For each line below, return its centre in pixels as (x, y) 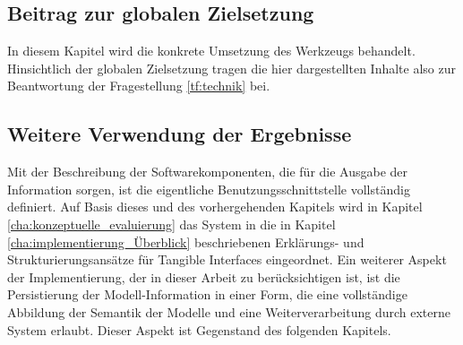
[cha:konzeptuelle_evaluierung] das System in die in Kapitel (171, 224)
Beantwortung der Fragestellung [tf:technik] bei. (139, 86)
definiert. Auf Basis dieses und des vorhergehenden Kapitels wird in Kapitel (215, 207)
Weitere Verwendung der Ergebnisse (180, 134)
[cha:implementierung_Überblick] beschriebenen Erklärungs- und (186, 241)
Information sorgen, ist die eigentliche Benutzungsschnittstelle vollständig (209, 189)
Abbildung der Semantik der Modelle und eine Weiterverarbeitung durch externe (229, 311)
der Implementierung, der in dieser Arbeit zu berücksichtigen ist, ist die (204, 276)
